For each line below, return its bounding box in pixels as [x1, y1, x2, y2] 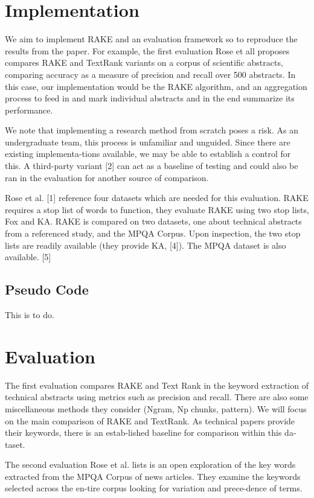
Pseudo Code [5, 280, 89, 299]
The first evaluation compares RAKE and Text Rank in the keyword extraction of [5, 378, 309, 391]
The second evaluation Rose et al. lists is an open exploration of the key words [5, 458, 296, 471]
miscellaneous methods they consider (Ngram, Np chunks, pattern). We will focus [5, 402, 307, 415]
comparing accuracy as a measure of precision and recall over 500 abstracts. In [5, 68, 296, 80]
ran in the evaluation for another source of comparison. [5, 171, 209, 184]
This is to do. [5, 308, 54, 321]
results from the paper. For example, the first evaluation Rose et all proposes [5, 44, 290, 57]
